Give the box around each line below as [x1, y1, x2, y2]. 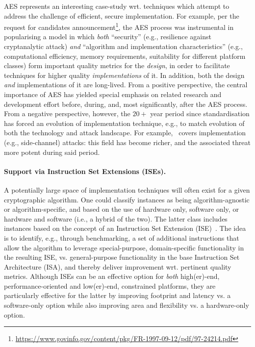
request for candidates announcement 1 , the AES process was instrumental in [4, 21, 234, 32]
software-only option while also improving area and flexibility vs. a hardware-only [4, 300, 249, 310]
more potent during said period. [4, 147, 100, 157]
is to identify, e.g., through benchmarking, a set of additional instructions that [4, 232, 239, 243]
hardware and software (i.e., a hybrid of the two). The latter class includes [4, 213, 228, 223]
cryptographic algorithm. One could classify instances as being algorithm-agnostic [4, 194, 250, 204]
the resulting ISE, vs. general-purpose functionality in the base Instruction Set [4, 252, 240, 262]
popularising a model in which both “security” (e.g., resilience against [4, 31, 211, 42]
